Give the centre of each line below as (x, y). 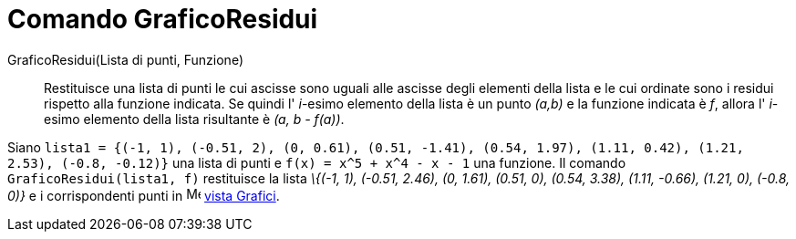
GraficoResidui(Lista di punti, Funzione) (125, 59)
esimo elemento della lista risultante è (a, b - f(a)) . (194, 119)
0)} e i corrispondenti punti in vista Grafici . (144, 195)
